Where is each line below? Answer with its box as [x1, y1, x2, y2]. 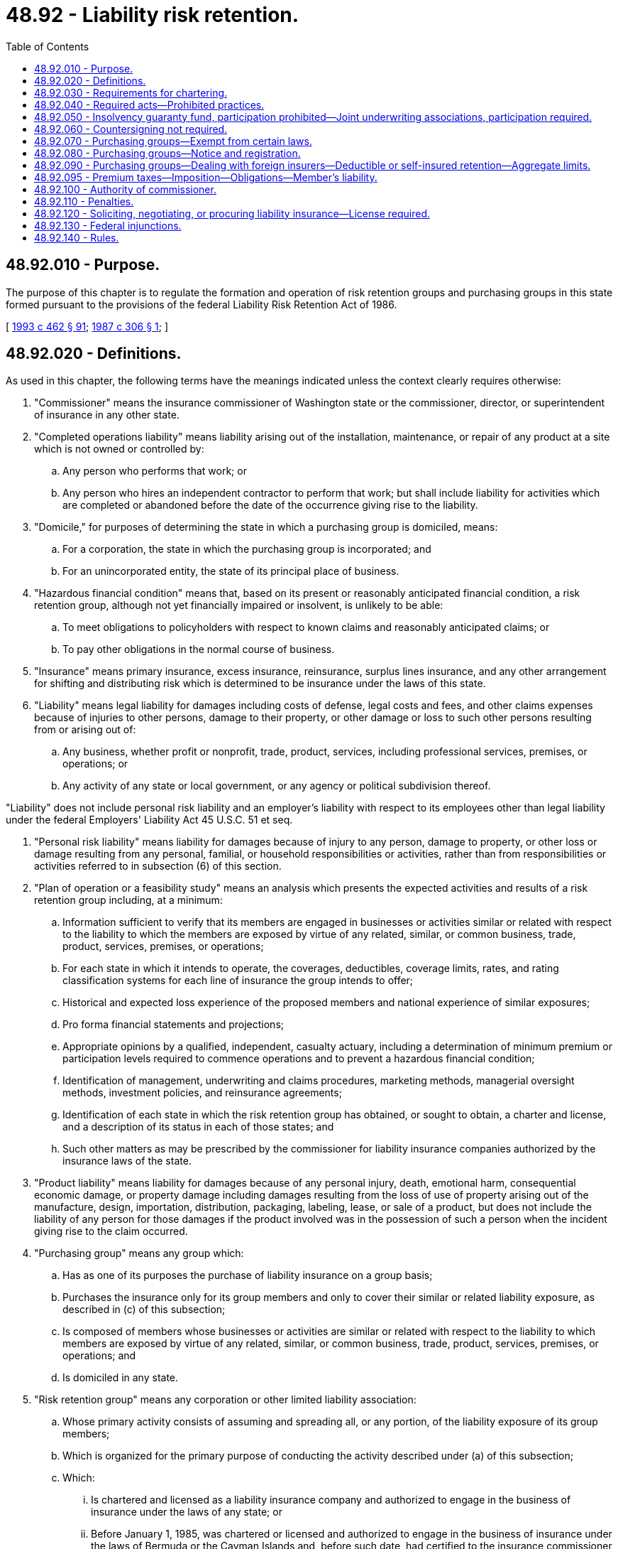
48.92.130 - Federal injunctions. [34, 219, 182, 232]
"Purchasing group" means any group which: [34, 1247, 244, 1260]
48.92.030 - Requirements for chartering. [34, 86, 228, 99]
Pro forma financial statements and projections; [62, 1018, 285, 1031]
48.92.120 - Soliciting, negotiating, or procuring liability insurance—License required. [34, 207, 431, 220]
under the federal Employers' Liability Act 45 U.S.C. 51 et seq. [6, 814, 293, 826]
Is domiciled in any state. [62, 1371, 179, 1384]
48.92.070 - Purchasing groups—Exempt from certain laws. [34, 134, 312, 147]
